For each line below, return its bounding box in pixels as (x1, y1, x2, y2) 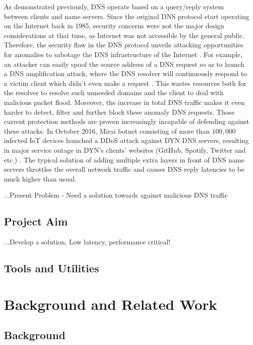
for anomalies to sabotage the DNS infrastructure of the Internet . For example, (4, 49, 242, 59)
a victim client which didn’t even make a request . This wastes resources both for (4, 78, 247, 88)
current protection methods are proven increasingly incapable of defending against (4, 116, 249, 126)
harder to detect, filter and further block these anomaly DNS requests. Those (4, 106, 234, 117)
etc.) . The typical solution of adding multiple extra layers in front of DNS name (4, 154, 245, 164)
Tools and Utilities (4, 261, 99, 276)
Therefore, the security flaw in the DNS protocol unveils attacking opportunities (4, 40, 244, 50)
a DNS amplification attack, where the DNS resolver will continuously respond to (4, 68, 247, 79)
